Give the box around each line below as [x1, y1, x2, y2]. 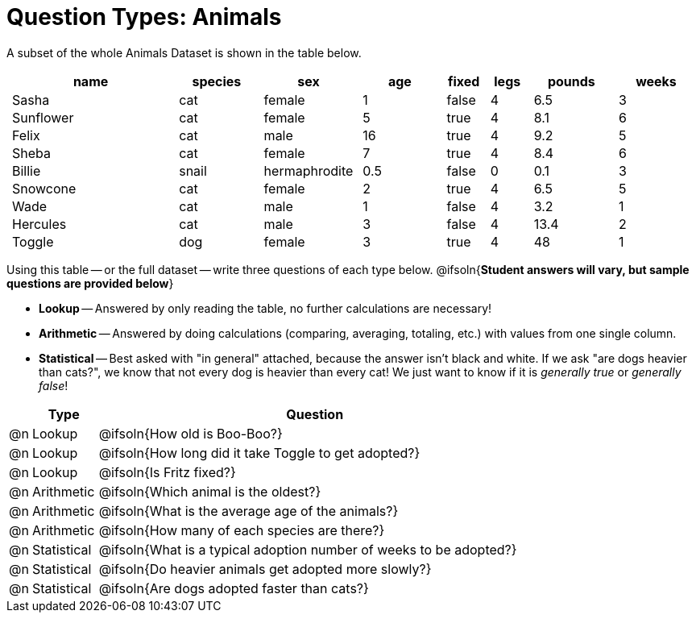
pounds [547, 73, 595, 89]
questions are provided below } [6, 276, 174, 290]
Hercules [12, 215, 67, 232]
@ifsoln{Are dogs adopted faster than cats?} [98, 580, 369, 596]
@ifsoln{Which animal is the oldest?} [98, 483, 321, 500]
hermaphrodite [263, 162, 354, 179]
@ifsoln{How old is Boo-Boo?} [98, 425, 283, 442]
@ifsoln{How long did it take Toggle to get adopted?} [98, 444, 420, 461]
